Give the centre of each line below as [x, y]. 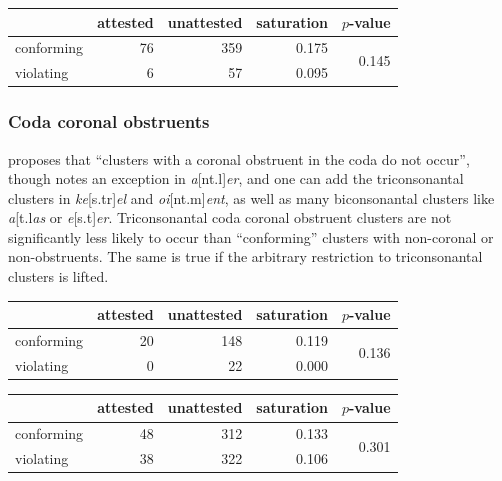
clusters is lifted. [58, 276]
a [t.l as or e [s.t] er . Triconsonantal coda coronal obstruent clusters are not [230, 217]
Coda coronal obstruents [109, 121]
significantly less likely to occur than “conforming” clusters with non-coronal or [251, 236]
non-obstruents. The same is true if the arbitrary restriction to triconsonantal [245, 256]
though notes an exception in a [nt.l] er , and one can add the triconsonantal [236, 178]
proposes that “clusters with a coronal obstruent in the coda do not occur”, [239, 158]
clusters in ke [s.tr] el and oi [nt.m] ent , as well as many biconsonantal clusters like [251, 197]
